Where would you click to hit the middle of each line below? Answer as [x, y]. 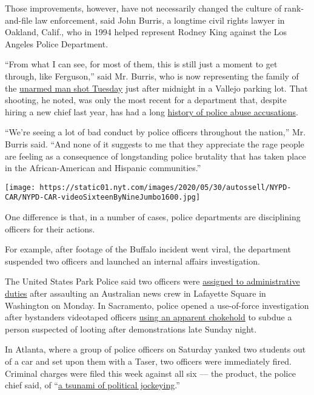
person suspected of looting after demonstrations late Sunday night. [131, 329]
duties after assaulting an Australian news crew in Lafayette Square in [135, 293]
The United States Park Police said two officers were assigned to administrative [152, 281]
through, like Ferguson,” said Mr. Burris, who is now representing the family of [152, 76]
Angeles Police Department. [57, 43]
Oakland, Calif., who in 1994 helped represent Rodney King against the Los [146, 32]
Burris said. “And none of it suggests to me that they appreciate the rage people [155, 143]
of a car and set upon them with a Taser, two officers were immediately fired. [148, 361]
